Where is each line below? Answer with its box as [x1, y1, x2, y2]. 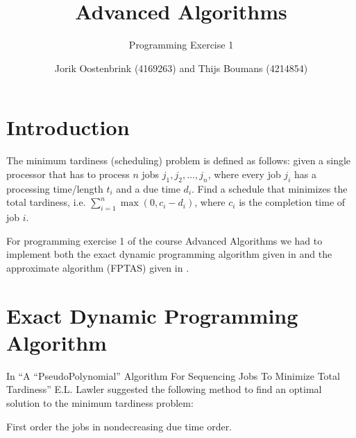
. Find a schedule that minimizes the [192, 181, 348, 195]
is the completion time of [239, 195, 346, 209]
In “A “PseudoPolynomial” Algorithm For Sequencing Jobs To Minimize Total [6, 368, 340, 383]
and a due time [116, 181, 180, 195]
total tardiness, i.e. [6, 195, 86, 209]
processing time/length [6, 181, 103, 195]
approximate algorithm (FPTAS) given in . [6, 260, 189, 274]
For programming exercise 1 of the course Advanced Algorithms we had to [6, 233, 323, 247]
